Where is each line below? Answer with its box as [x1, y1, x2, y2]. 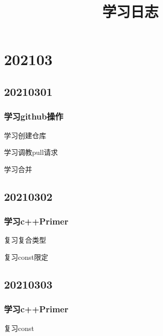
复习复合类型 [4, 235, 46, 245]
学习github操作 [4, 110, 64, 123]
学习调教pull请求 [4, 147, 58, 157]
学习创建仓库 [4, 130, 46, 140]
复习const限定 [4, 251, 48, 262]
